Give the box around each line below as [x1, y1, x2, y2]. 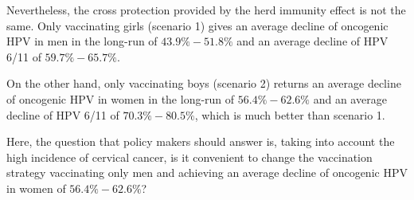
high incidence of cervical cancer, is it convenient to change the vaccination [6, 148, 373, 165]
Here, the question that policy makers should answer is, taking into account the [6, 133, 395, 150]
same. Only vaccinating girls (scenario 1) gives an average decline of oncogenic [6, 17, 389, 33]
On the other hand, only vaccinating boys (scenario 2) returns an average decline [6, 75, 401, 92]
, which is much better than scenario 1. [194, 106, 385, 123]
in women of [6, 179, 66, 196]
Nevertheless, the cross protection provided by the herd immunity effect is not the [6, 2, 406, 18]
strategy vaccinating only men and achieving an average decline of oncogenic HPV [6, 164, 408, 181]
